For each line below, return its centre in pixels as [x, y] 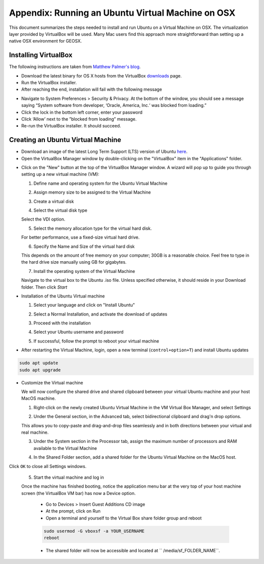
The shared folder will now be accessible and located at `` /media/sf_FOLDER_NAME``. [133, 551]
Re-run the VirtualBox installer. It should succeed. [71, 126]
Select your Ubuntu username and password [79, 332]
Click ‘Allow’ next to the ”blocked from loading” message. [79, 119]
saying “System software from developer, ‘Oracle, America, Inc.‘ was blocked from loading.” [114, 105]
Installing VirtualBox [41, 55]
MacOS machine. [39, 398]
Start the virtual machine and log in [69, 477]
